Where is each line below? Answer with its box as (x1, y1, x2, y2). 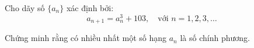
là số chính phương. (180, 32, 250, 44)
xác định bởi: (66, 2, 114, 13)
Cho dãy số (5, 2, 45, 13)
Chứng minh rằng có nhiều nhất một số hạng (5, 32, 167, 44)
